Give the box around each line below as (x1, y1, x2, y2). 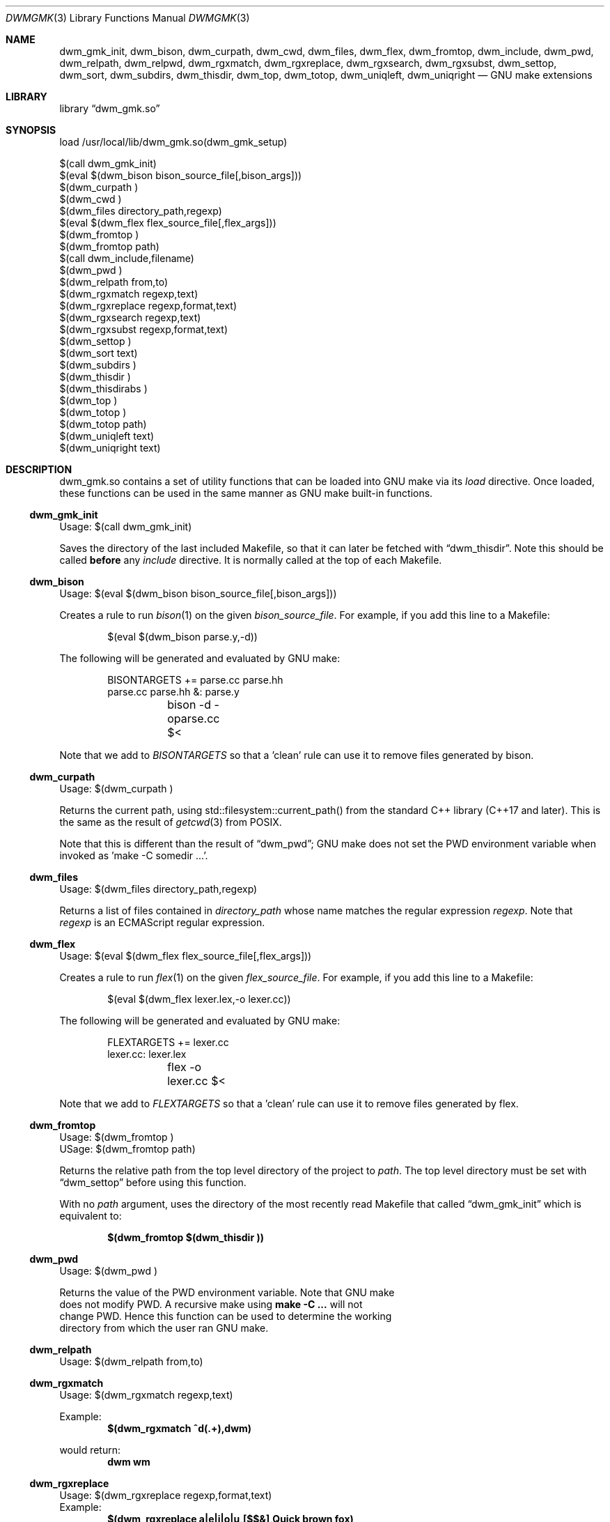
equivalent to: (59, 1210, 122, 1222)
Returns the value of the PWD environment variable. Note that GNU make (59, 1286, 395, 1298)
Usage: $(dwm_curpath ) (59, 783, 173, 794)
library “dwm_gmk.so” (59, 102, 160, 114)
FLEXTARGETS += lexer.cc (107, 1036, 229, 1048)
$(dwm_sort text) (59, 347, 138, 359)
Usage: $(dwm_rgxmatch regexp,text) (59, 1389, 233, 1401)
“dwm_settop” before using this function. (59, 1176, 247, 1188)
